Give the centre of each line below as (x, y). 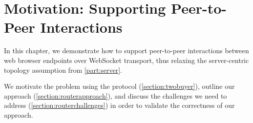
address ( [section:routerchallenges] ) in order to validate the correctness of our (119, 105)
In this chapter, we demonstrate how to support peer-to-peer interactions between (126, 51)
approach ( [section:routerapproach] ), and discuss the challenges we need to (116, 95)
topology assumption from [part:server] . (63, 70)
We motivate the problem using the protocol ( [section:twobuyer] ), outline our (119, 86)
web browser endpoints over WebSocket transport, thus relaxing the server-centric (126, 60)
